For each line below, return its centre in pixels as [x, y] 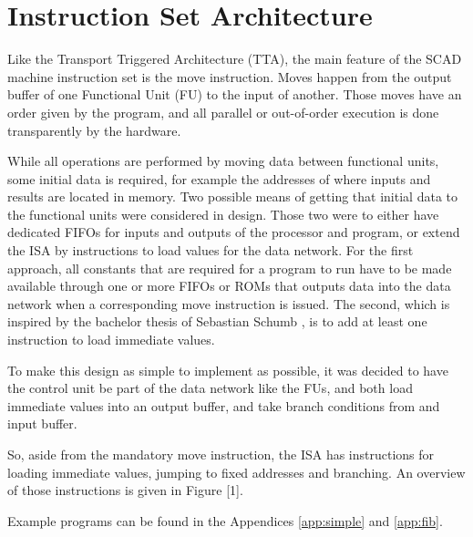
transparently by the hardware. [94, 130]
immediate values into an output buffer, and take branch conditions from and [224, 405]
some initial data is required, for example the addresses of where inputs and [219, 178]
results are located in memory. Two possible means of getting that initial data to [232, 196]
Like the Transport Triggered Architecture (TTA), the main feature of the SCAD [235, 59]
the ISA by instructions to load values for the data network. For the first [211, 250]
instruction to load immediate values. [111, 340]
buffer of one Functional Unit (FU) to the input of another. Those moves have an [235, 94]
